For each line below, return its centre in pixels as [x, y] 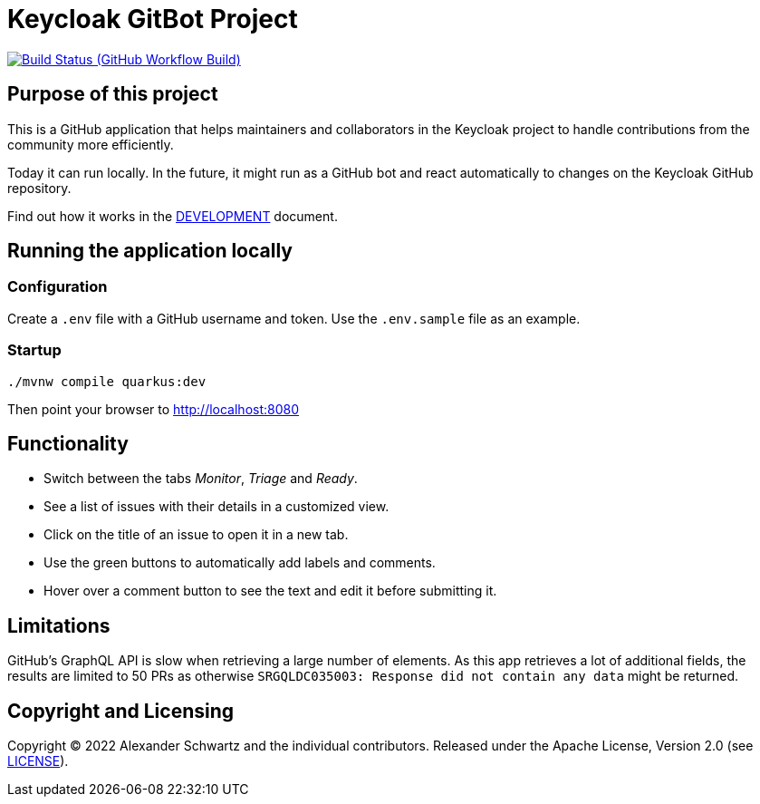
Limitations [59, 625]
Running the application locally [150, 251]
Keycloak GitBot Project [153, 19]
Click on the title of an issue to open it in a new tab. [196, 535]
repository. [39, 188]
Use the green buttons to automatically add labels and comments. [240, 563]
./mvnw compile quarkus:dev [107, 381]
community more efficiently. [91, 144]
